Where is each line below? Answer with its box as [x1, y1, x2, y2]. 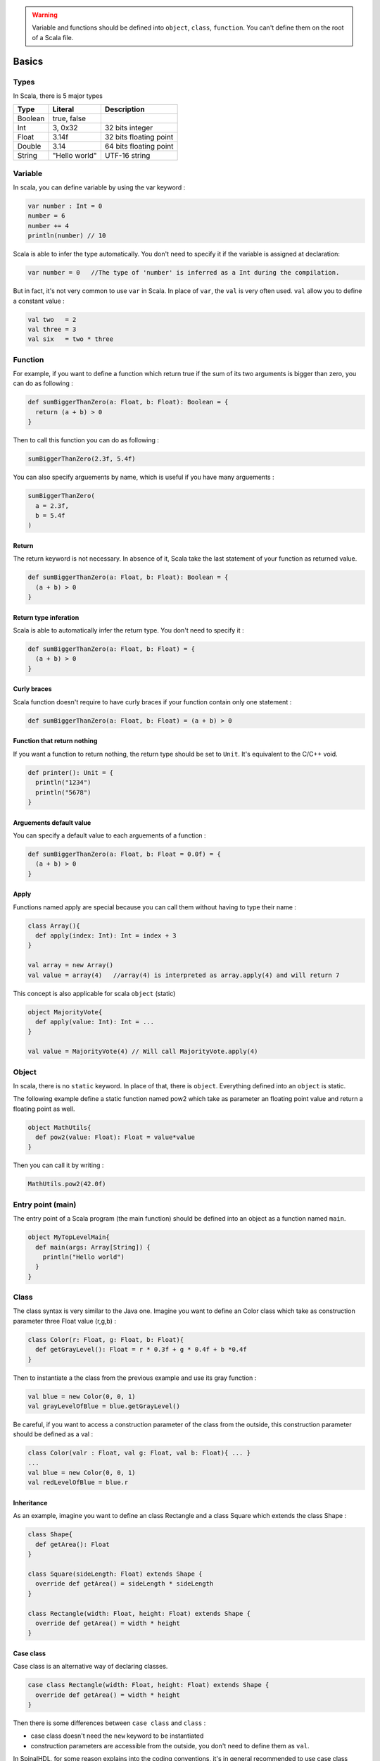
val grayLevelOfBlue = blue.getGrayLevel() [27, 1402, 181, 1410]
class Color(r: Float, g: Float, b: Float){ [27, 1336, 184, 1343]
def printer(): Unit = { [27, 769, 114, 776]
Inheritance [13, 1499, 48, 1507]
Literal [52, 104, 75, 114]
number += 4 [27, 222, 70, 230]
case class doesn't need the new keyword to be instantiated [30, 1731, 204, 1740]
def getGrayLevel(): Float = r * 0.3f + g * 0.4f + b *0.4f [35, 1345, 247, 1354]
